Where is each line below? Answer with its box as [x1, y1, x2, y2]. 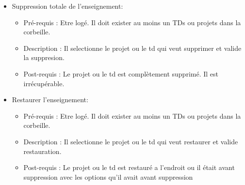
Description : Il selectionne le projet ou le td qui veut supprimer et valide [23, 43, 242, 53]
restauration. [23, 146, 62, 156]
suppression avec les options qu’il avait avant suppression [23, 171, 193, 182]
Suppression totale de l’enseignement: [12, 1, 123, 11]
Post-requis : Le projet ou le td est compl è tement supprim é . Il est [23, 68, 218, 78]
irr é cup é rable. [23, 78, 65, 88]
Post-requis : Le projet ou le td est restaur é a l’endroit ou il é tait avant [23, 162, 235, 172]
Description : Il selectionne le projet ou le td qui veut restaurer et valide [23, 136, 238, 146]
